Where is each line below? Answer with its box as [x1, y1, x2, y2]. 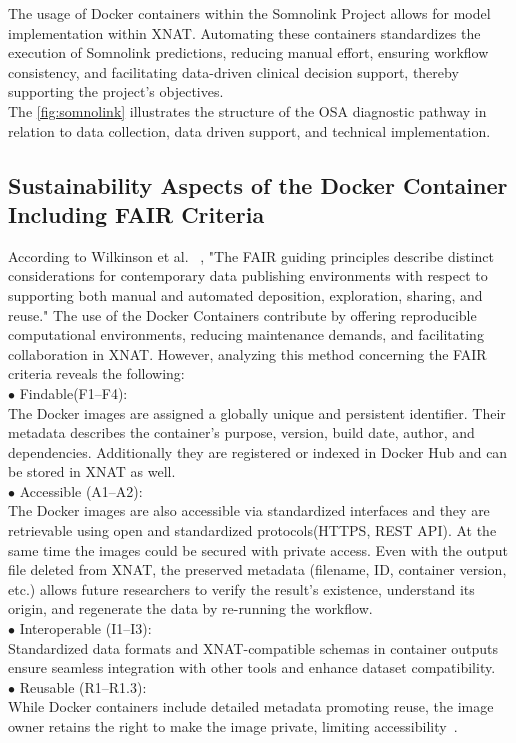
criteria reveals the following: [8, 363, 185, 384]
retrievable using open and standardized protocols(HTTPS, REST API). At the [8, 520, 497, 541]
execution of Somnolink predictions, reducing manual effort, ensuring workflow [8, 42, 489, 63]
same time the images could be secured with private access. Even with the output [8, 539, 508, 560]
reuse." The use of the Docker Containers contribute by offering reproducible [8, 304, 477, 325]
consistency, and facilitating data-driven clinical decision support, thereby [8, 61, 459, 82]
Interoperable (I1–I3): [19, 618, 152, 639]
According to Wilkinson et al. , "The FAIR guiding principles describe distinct [8, 245, 494, 266]
